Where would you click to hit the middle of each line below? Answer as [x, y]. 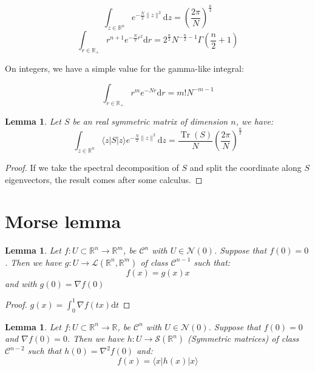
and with [21, 283]
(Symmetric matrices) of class [243, 338]
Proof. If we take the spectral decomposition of [92, 167]
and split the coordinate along [246, 167]
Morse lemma [63, 221]
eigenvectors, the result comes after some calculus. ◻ [104, 179]
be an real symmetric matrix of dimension [150, 121]
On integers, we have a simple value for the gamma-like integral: [124, 68]
